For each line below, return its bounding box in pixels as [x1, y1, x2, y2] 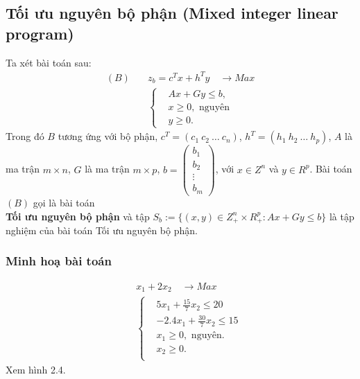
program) [6, 22, 74, 44]
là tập [329, 209, 354, 223]
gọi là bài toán [33, 195, 95, 209]
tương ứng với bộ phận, [58, 129, 158, 143]
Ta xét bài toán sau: [6, 55, 92, 69]
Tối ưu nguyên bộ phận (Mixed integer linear [6, 2, 338, 24]
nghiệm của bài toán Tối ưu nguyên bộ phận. [6, 222, 198, 237]
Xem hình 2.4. [6, 362, 66, 376]
